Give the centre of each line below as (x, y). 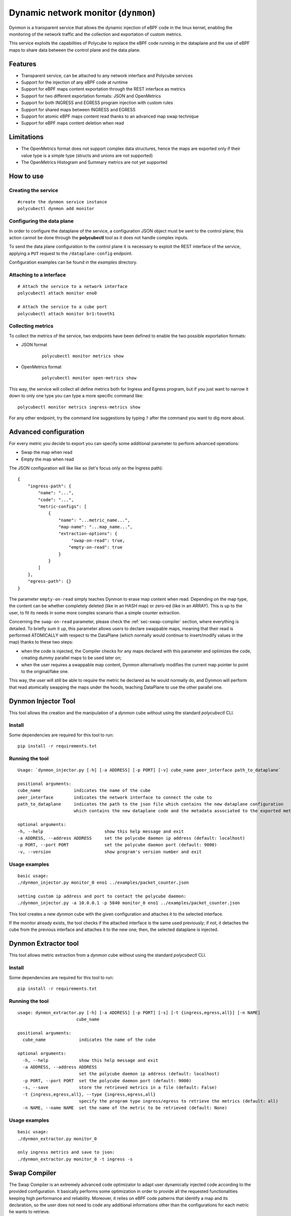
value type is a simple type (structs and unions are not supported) (87, 155)
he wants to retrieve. (30, 1212)
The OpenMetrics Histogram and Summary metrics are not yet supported (94, 162)
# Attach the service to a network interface (73, 286)
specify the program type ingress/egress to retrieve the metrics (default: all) (178, 1101)
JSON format (34, 345)
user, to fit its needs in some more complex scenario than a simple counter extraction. (95, 612)
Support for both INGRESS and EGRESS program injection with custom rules (97, 103)
